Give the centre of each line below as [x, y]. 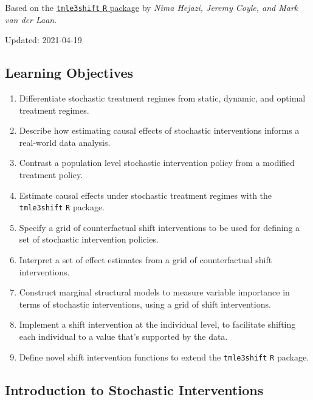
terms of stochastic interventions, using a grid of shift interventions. [145, 304]
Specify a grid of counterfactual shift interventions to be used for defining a [160, 227]
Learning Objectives [69, 73]
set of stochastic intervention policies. [89, 239]
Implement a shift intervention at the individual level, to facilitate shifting [157, 324]
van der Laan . [31, 19]
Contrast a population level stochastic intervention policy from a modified [157, 163]
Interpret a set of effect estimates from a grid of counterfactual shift [146, 260]
